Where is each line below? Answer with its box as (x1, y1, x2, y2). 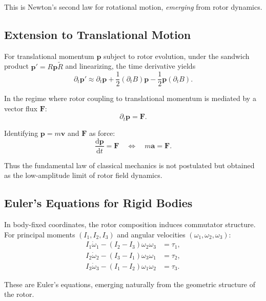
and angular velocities (117, 229, 186, 239)
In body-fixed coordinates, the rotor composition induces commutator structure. (4, 218, 256, 229)
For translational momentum (4, 50, 94, 61)
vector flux (4, 103, 37, 113)
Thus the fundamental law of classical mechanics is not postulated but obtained (4, 159, 255, 170)
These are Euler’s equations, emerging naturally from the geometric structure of (4, 278, 256, 289)
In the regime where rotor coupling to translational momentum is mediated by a (4, 93, 256, 104)
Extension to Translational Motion (4, 26, 191, 42)
